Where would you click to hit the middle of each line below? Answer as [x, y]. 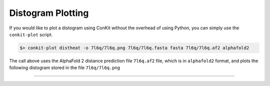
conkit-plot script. [31, 34]
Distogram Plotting [49, 13]
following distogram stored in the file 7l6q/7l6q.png [64, 68]
